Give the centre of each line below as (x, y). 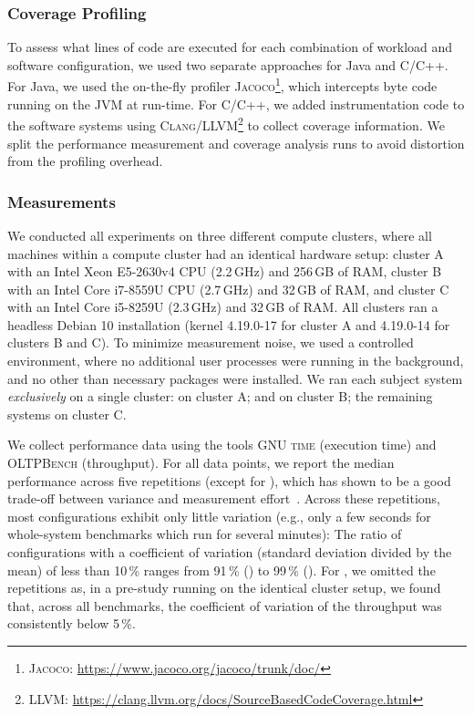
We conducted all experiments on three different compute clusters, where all (220, 235)
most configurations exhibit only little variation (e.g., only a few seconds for (219, 516)
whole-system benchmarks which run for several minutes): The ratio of (205, 534)
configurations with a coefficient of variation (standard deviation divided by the (230, 552)
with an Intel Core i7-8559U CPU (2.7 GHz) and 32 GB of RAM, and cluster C (228, 289)
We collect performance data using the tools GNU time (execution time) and (222, 445)
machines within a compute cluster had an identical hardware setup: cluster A (226, 253)
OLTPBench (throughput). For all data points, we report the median (201, 463)
